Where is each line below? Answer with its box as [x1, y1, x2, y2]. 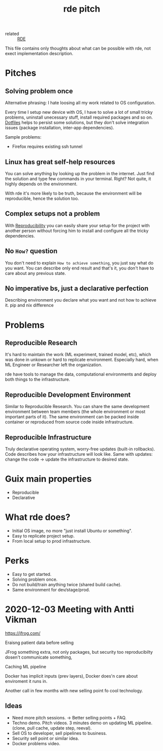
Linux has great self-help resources [5, 158, 115, 166]
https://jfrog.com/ [5, 630, 40, 636]
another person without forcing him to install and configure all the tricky [5, 228, 149, 233]
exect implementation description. [5, 51, 73, 56]
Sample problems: [5, 134, 41, 140]
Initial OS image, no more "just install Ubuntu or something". [12, 528, 132, 534]
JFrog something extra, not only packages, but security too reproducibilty [5, 649, 153, 655]
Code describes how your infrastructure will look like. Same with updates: [5, 451, 153, 457]
